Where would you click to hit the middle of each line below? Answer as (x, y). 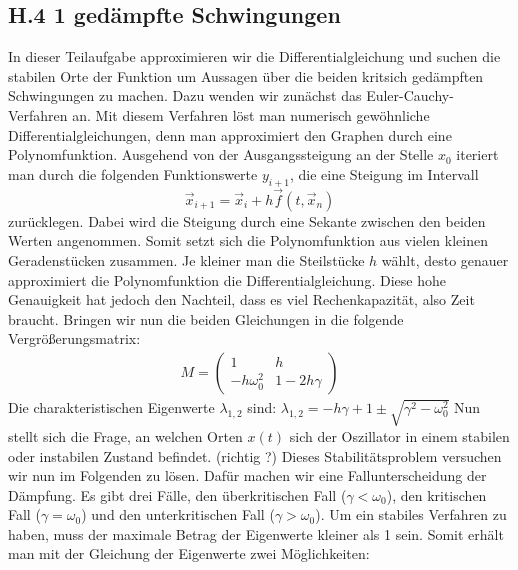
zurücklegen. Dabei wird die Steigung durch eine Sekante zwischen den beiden (247, 220)
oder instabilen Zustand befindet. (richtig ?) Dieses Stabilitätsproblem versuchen (255, 455)
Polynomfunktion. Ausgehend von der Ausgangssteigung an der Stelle (221, 154)
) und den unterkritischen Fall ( (178, 514)
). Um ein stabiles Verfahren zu (411, 514)
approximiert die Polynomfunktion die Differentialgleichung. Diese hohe (227, 279)
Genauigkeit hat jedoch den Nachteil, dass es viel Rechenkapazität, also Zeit (241, 299)
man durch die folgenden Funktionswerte (133, 173)
